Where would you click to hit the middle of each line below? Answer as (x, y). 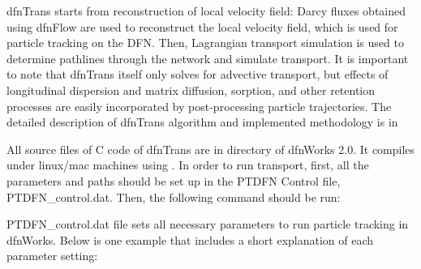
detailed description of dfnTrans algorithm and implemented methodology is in (202, 122)
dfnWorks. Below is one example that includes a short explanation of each (190, 239)
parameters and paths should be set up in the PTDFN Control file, (174, 180)
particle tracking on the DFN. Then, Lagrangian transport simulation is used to (205, 43)
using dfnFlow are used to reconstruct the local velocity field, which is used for (202, 26)
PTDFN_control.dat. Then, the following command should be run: (174, 196)
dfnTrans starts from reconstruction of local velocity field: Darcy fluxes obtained (206, 11)
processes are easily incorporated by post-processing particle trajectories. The (199, 106)
